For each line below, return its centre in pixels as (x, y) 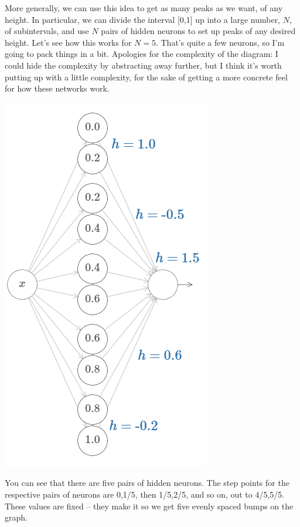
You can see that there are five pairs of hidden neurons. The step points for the (147, 483)
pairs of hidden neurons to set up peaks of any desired (198, 31)
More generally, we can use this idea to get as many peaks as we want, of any (144, 8)
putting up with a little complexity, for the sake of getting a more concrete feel (146, 77)
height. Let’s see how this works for (68, 42)
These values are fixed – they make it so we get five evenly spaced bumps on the (149, 506)
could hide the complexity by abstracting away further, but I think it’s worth (143, 65)
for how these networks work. (57, 88)
